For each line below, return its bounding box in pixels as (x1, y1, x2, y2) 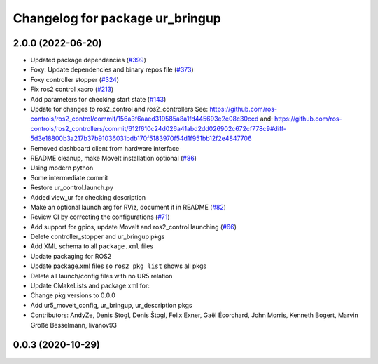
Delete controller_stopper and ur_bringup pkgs (30, 232, 165, 241)
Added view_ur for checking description (30, 193, 146, 201)
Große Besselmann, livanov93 (30, 321, 117, 329)
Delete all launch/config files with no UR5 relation (30, 271, 173, 280)
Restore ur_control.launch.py (30, 183, 113, 192)
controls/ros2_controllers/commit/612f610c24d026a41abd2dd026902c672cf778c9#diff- (30, 124, 287, 133)
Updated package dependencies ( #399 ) (30, 56, 147, 65)
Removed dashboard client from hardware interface (30, 144, 180, 152)
